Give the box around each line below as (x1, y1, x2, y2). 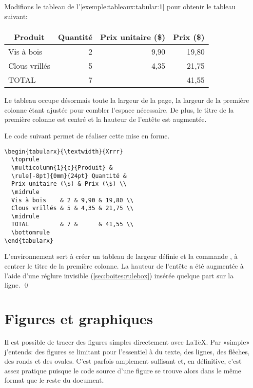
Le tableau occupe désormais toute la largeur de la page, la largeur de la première (4, 95, 249, 105)
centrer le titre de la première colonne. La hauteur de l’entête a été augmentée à (4, 261, 244, 271)
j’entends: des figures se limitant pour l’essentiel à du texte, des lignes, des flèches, (4, 346, 250, 356)
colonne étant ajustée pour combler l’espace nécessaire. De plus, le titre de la (4, 104, 234, 115)
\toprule (11, 156, 39, 163)
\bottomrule (11, 229, 50, 236)
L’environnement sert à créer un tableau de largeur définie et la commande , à (4, 251, 238, 261)
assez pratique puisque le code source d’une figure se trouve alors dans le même (4, 365, 241, 375)
